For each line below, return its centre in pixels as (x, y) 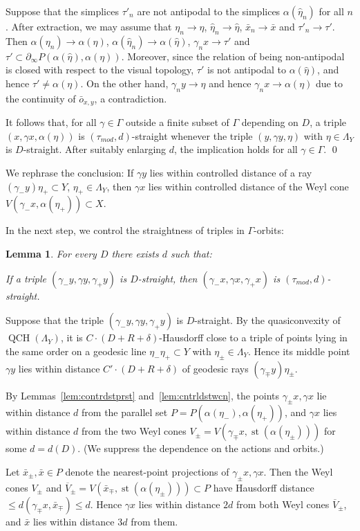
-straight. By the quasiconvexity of (267, 320)
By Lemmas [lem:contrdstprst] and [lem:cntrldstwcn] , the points (143, 395)
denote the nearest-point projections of (147, 471)
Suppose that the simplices (62, 11)
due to (329, 83)
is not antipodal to (247, 70)
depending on (270, 122)
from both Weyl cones (283, 504)
